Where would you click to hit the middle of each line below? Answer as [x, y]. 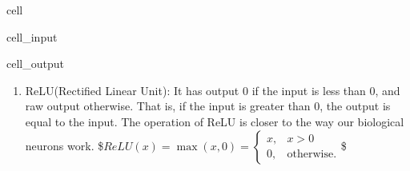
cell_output [35, 64]
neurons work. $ [64, 145]
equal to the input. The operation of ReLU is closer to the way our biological [215, 121]
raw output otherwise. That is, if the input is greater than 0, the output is [208, 106]
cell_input [32, 36]
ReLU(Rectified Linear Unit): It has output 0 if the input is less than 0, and [213, 90]
